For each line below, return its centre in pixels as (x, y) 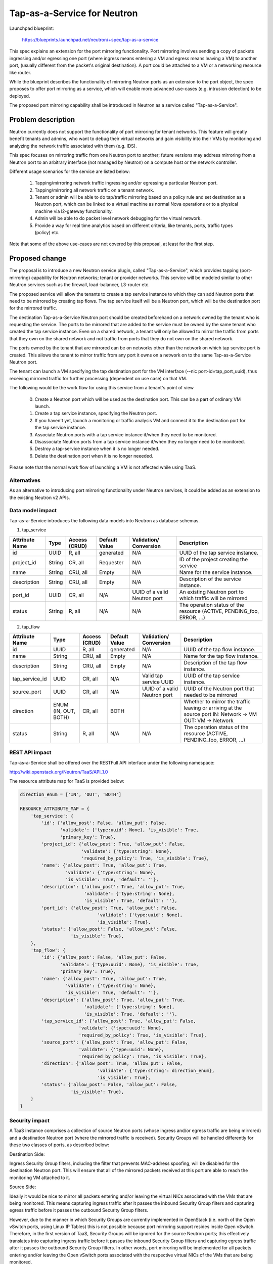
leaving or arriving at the (213, 708)
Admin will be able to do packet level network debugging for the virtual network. (118, 218)
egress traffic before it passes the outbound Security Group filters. (79, 1210)
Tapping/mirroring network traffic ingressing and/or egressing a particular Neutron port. (126, 183)
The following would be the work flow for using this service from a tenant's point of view (102, 388)
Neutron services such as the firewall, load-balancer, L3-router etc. (80, 285)
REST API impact (30, 752)
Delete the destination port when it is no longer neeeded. (94, 456)
